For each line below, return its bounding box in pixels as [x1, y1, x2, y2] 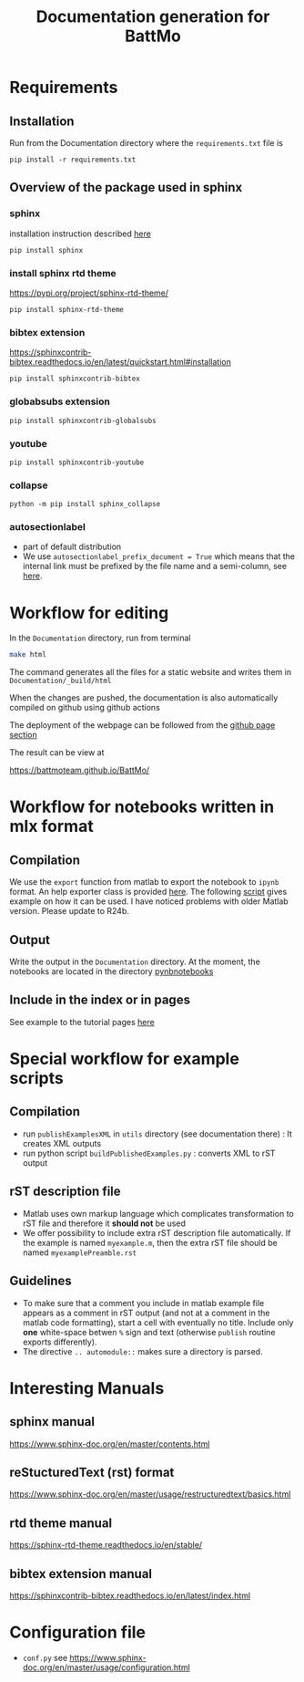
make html [9, 650, 47, 659]
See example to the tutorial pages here [9, 1016, 155, 1027]
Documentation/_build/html [9, 677, 112, 686]
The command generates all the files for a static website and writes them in [9, 667, 292, 678]
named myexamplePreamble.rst [22, 1247, 137, 1258]
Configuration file [9, 1622, 146, 1643]
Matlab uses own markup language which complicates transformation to [22, 1208, 294, 1219]
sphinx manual [9, 1414, 96, 1429]
